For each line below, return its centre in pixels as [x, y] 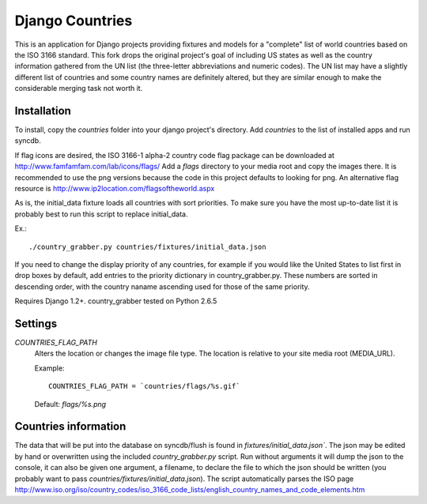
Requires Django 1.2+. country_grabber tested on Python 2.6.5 [116, 301]
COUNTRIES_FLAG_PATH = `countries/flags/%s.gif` [144, 386]
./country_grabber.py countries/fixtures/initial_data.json [147, 246]
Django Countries [74, 21]
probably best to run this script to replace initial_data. [101, 214]
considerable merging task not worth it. [79, 88]
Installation [43, 111]
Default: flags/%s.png [70, 404]
